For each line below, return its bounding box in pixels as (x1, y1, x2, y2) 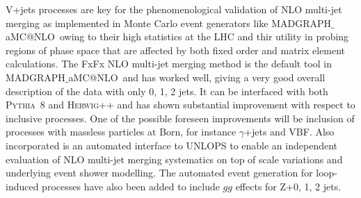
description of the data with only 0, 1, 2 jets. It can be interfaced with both (6, 83, 328, 98)
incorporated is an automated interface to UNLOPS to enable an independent (6, 138, 338, 152)
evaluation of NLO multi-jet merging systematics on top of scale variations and (6, 151, 343, 166)
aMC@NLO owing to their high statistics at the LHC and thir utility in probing (6, 29, 349, 44)
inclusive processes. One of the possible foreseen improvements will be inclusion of (6, 110, 355, 125)
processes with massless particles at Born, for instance (6, 124, 236, 139)
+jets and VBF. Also (244, 124, 335, 139)
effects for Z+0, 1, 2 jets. (235, 179, 342, 193)
